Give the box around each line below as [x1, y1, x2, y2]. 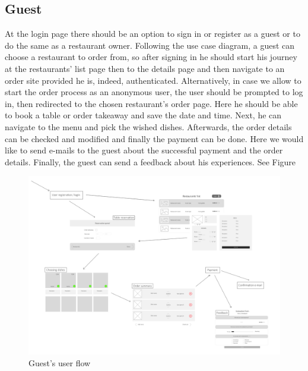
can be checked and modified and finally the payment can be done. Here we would [5, 132, 304, 144]
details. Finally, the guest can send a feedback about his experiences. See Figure [5, 155, 296, 168]
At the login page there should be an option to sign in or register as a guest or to [5, 27, 300, 40]
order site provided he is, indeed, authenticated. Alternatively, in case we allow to [5, 74, 301, 86]
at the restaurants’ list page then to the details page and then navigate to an [5, 62, 285, 74]
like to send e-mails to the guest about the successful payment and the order [5, 144, 283, 156]
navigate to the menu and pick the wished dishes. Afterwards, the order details [5, 120, 292, 133]
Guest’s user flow [28, 356, 91, 369]
